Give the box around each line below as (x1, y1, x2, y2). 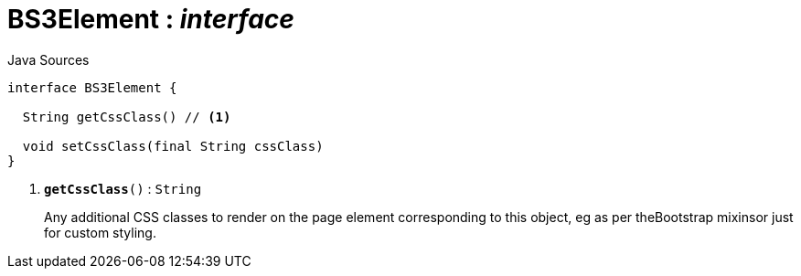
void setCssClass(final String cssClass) (22, 138, 324, 154)
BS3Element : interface (7, 4, 294, 35)
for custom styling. (44, 224, 156, 240)
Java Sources (7, 51, 90, 68)
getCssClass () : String (44, 180, 202, 196)
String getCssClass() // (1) (22, 109, 231, 124)
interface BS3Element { (7, 80, 177, 95)
